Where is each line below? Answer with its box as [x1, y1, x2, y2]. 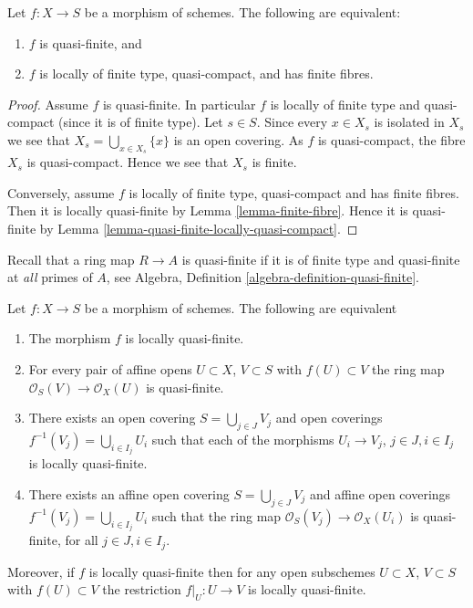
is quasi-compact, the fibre [317, 130, 466, 149]
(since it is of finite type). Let [57, 112, 223, 131]
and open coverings [275, 408, 383, 427]
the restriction [102, 580, 181, 599]
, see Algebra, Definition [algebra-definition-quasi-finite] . [106, 267, 419, 287]
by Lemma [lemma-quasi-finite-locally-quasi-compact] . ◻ [39, 218, 358, 237]
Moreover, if [7, 561, 75, 581]
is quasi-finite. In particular [102, 94, 256, 113]
